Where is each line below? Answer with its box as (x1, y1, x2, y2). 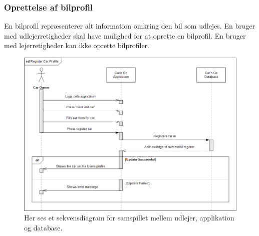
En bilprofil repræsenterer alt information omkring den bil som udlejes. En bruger (4, 21, 255, 31)
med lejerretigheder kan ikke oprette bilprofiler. (4, 40, 149, 51)
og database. (24, 222, 63, 232)
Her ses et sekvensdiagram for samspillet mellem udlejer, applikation (24, 212, 234, 223)
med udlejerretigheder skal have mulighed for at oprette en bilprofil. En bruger (4, 30, 246, 41)
